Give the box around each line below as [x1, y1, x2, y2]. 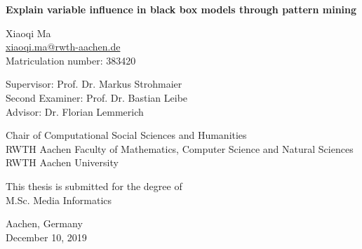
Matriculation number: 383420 [6, 53, 136, 67]
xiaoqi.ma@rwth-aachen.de [6, 39, 121, 54]
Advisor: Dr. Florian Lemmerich [6, 104, 144, 119]
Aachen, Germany [6, 216, 83, 231]
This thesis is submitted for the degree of [6, 178, 182, 193]
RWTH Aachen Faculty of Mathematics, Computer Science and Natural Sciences [6, 141, 354, 156]
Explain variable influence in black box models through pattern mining [6, 2, 357, 16]
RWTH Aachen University [6, 155, 119, 170]
